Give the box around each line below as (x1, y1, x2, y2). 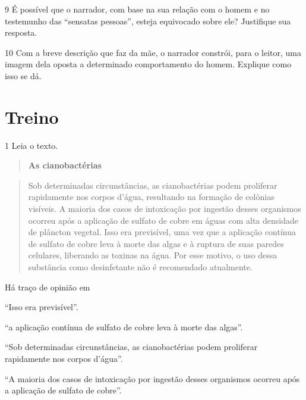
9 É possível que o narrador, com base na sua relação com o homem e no (5, 3, 270, 15)
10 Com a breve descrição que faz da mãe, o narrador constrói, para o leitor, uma (5, 46, 301, 58)
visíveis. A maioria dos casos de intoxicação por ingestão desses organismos (28, 202, 301, 215)
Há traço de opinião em (5, 280, 90, 293)
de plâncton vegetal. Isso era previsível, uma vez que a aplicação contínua (28, 226, 296, 238)
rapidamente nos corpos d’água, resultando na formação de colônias (28, 190, 275, 203)
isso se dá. (5, 69, 42, 82)
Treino (5, 104, 59, 129)
